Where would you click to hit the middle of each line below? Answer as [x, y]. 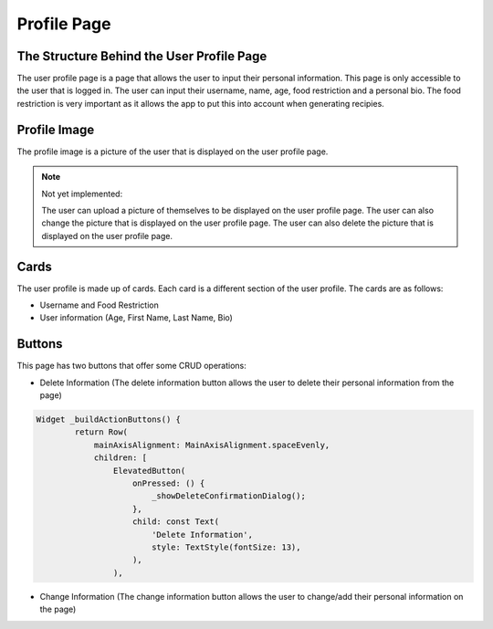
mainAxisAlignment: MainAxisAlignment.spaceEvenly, [212, 445]
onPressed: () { [169, 483]
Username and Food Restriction [99, 305]
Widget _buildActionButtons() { [109, 419]
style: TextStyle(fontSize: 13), [226, 547]
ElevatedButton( [149, 471]
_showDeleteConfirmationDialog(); [228, 496]
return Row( [101, 432]
